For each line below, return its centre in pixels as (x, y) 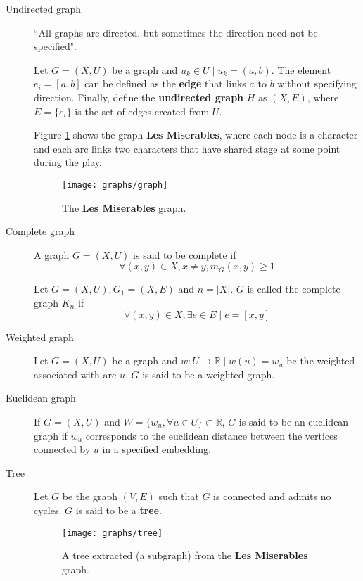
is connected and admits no (272, 496)
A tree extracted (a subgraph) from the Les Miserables (185, 555)
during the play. (68, 162)
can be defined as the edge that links (165, 83)
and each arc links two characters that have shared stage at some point (187, 148)
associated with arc (75, 374)
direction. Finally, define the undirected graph (139, 97)
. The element (301, 69)
